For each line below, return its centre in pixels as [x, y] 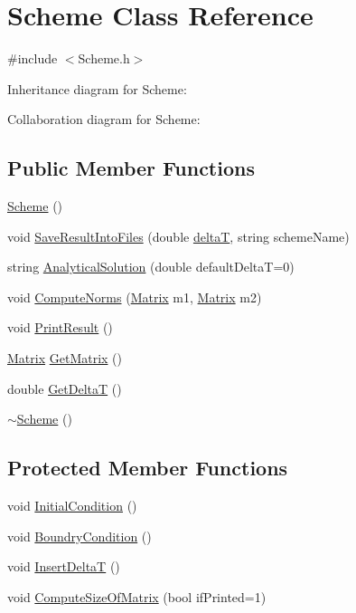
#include [33, 58]
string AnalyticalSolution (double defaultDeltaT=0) [151, 267]
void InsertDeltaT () [64, 566]
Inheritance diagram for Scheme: [97, 88]
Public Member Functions [131, 168]
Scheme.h [104, 58]
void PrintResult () [60, 327]
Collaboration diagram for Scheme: [104, 119]
